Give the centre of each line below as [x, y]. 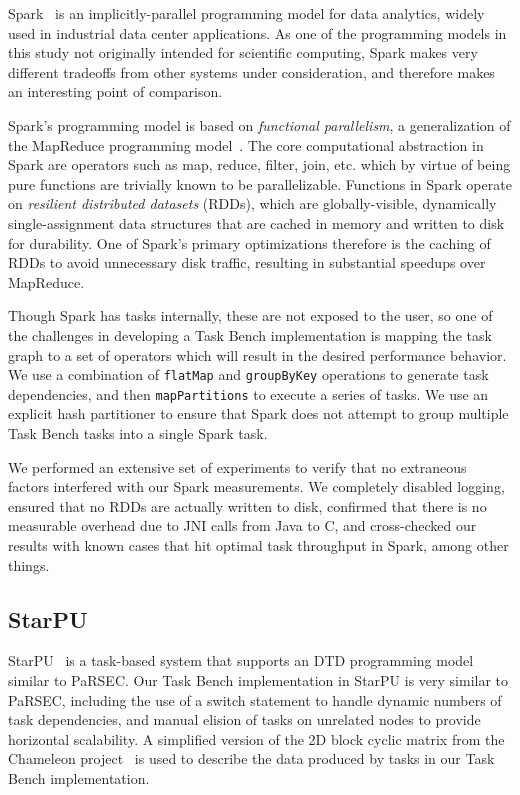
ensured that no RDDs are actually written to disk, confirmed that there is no [247, 505]
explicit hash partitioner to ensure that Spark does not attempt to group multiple [258, 413]
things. [29, 564]
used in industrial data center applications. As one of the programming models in [257, 32]
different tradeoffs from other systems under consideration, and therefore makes [251, 71]
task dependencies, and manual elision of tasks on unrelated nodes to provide [244, 719]
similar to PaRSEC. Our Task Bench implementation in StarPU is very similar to [258, 679]
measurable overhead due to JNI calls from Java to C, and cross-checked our [242, 525]
